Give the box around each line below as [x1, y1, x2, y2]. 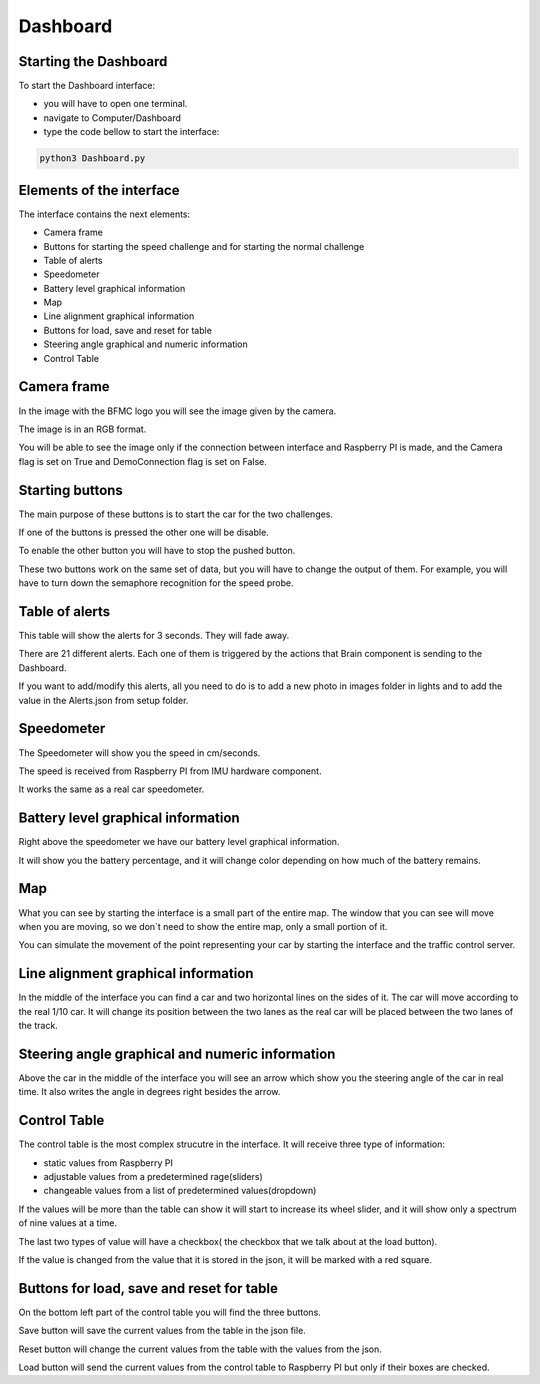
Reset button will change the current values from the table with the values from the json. [18, 1343, 382, 1355]
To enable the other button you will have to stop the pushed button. [18, 545, 296, 557]
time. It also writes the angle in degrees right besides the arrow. [18, 1086, 281, 1098]
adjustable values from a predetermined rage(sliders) [43, 1170, 264, 1182]
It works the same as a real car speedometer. [18, 783, 205, 795]
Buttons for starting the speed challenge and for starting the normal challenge [43, 240, 365, 252]
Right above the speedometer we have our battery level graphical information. [18, 836, 340, 848]
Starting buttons [18, 481, 124, 499]
